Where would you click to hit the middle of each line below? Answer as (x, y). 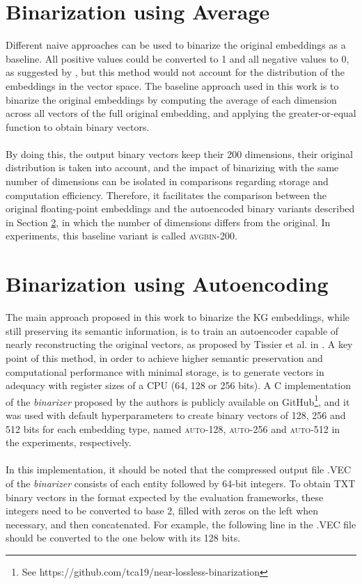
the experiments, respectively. (69, 442)
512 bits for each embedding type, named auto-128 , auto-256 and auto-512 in (173, 428)
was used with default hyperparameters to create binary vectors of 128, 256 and (176, 415)
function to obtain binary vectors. (78, 126)
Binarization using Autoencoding (167, 284)
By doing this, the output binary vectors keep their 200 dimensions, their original (179, 153)
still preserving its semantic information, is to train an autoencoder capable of (172, 330)
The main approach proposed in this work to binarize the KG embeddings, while (178, 317)
